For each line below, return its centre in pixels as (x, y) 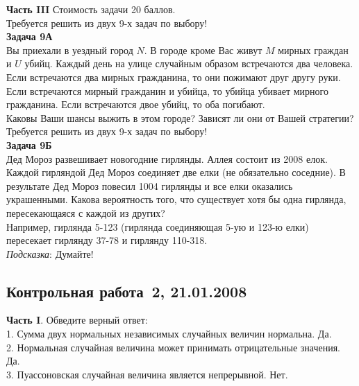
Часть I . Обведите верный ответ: (77, 320)
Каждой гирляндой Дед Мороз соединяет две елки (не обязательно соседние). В (176, 172)
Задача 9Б (29, 144)
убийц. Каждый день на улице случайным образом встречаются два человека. (189, 63)
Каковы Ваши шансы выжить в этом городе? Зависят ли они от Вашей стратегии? (180, 117)
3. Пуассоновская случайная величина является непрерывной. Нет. (147, 374)
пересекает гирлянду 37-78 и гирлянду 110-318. (107, 240)
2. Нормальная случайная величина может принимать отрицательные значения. (174, 347)
